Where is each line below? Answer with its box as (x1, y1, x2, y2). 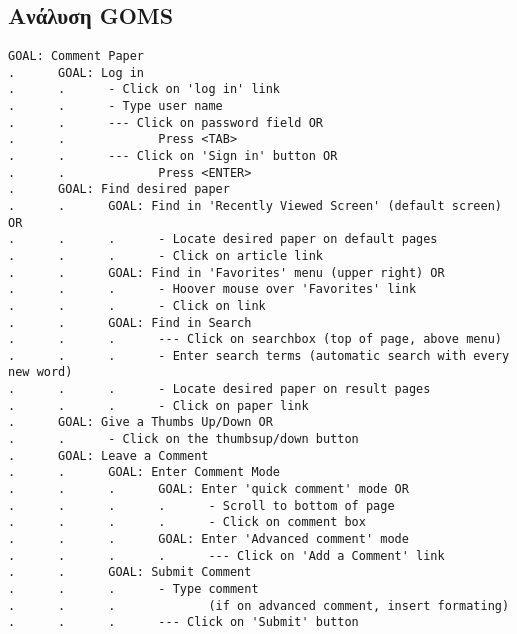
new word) (8, 365, 73, 380)
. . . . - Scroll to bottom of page (8, 498, 395, 513)
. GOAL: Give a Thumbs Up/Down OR (8, 415, 273, 430)
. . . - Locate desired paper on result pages (8, 382, 431, 397)
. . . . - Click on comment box (8, 515, 366, 530)
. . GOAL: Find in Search (8, 315, 252, 330)
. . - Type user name (8, 98, 223, 113)
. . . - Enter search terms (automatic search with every (8, 348, 510, 363)
